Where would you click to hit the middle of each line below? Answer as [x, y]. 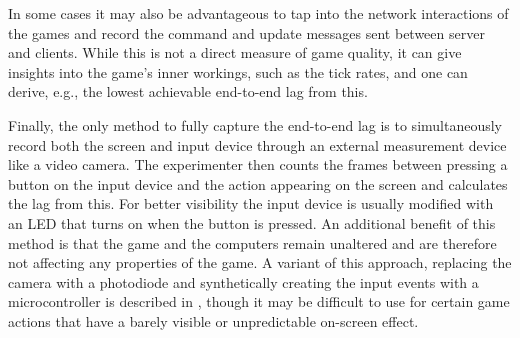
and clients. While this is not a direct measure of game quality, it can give [235, 52]
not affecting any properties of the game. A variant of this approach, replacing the [260, 262]
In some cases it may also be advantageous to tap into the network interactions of [258, 13]
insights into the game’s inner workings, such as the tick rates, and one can [238, 71]
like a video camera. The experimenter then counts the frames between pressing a [258, 164]
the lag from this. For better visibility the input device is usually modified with [251, 203]
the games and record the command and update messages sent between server [246, 32]
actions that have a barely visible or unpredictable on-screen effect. [213, 320]
